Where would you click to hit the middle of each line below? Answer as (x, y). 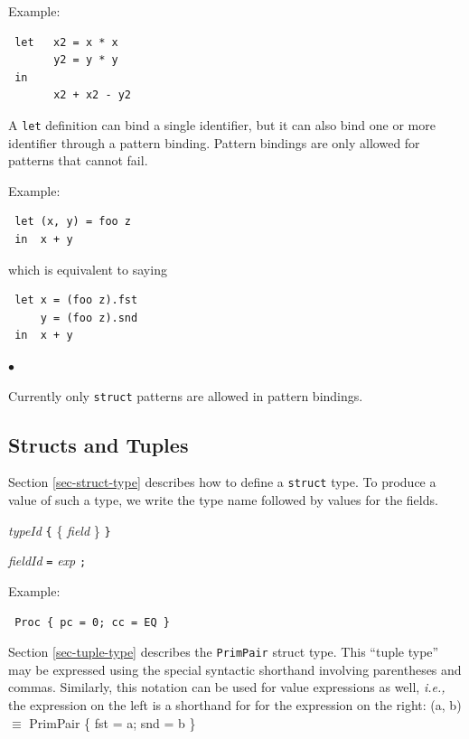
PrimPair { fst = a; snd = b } (113, 722)
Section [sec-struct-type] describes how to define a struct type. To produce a (222, 482)
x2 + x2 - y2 (93, 95)
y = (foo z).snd (89, 318)
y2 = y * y (86, 60)
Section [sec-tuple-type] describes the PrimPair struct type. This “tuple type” (224, 652)
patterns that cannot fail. (78, 160)
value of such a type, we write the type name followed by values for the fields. (223, 500)
